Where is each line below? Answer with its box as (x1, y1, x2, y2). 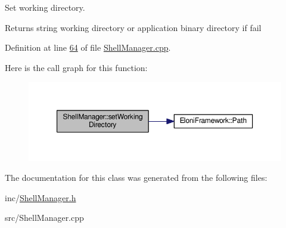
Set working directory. (5, 1, 85, 13)
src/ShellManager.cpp (5, 211, 84, 224)
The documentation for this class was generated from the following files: (5, 171, 268, 184)
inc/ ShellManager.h (5, 191, 76, 204)
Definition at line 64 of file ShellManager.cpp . (5, 41, 171, 54)
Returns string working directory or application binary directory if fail (5, 21, 262, 33)
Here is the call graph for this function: (5, 61, 148, 73)
